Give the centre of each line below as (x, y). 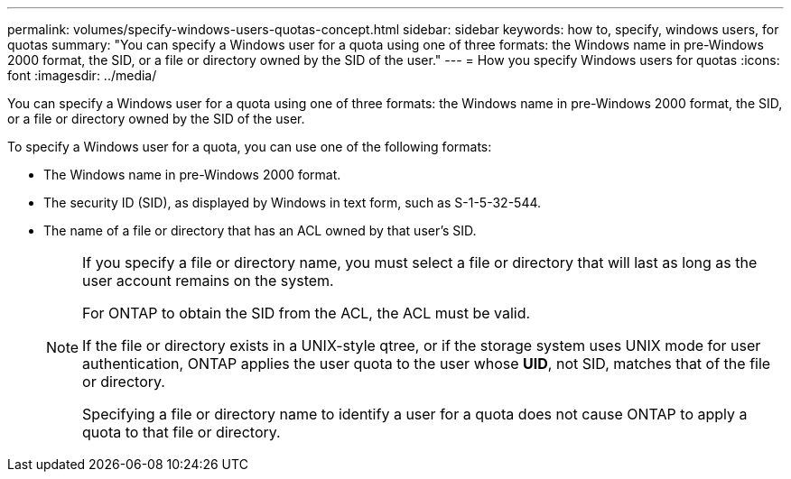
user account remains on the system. (208, 281)
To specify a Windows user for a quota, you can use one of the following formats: (250, 147)
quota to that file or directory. (181, 432)
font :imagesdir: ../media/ (82, 75)
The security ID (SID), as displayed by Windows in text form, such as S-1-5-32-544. (293, 203)
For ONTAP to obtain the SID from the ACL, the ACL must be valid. (307, 313)
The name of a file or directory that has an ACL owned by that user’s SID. (260, 230)
